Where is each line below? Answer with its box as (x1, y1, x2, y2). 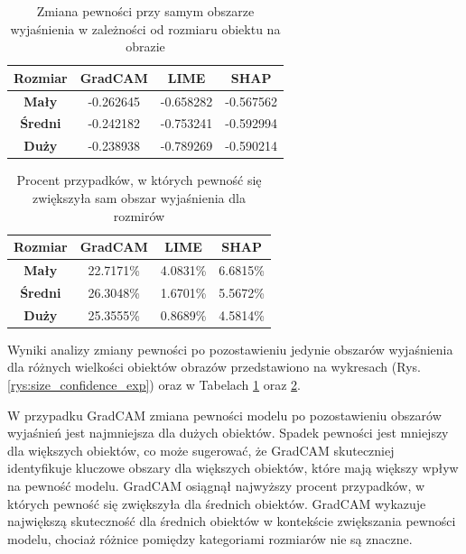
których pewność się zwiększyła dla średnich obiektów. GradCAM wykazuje (7, 494, 426, 512)
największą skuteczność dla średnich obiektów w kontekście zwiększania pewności (7, 512, 456, 531)
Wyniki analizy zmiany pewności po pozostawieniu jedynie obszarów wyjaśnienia (7, 339, 453, 358)
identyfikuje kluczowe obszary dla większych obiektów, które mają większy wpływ (7, 458, 459, 477)
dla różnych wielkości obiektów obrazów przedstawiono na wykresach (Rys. (7, 357, 421, 376)
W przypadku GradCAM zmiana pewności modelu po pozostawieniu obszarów (7, 405, 442, 424)
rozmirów (113, 206, 165, 225)
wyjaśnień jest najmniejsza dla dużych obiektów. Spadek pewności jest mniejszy (7, 423, 449, 442)
